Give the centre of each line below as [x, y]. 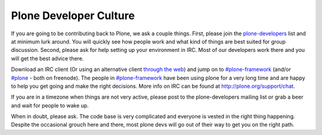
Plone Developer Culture [73, 16]
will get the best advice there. [47, 58]
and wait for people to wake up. [50, 105]
